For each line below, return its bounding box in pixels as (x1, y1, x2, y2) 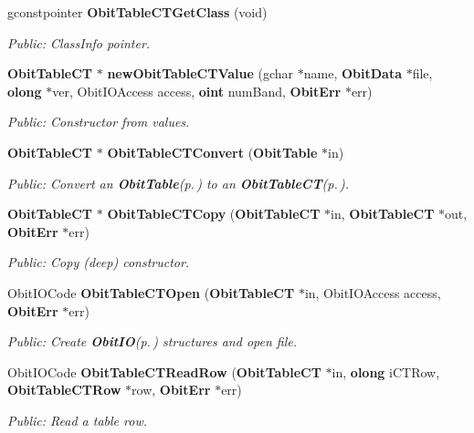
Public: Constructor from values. (7, 112, 190, 131)
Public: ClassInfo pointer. (7, 33, 151, 52)
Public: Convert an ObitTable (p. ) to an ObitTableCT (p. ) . (7, 173, 350, 192)
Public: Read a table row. (7, 410, 148, 429)
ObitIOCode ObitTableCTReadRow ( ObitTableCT (7, 362, 321, 381)
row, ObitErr (132, 380, 211, 399)
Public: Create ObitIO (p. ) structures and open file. (7, 332, 297, 351)
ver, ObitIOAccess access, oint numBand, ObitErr (52, 81, 342, 100)
